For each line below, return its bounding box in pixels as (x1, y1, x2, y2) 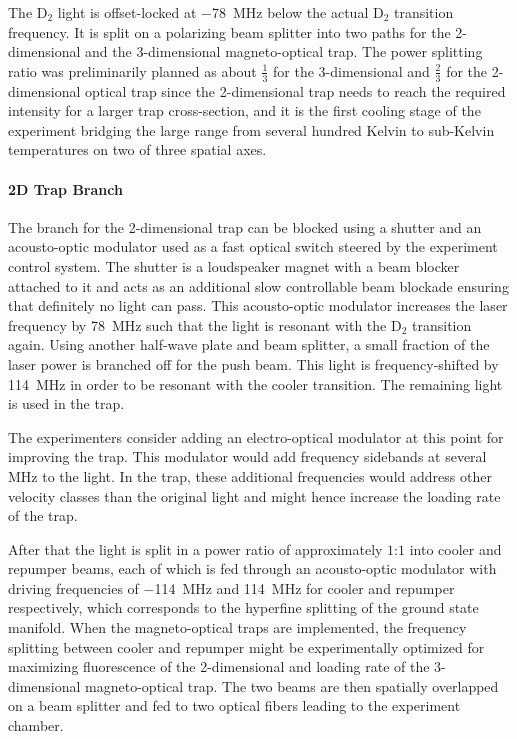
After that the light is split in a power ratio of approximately (8, 538, 383, 559)
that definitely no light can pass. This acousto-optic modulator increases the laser (8, 295, 508, 316)
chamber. (8, 715, 64, 736)
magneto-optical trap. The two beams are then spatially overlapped (85, 675, 499, 696)
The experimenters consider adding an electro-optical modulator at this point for (8, 426, 504, 447)
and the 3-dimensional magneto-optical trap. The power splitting (85, 41, 483, 62)
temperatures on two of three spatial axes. (8, 139, 267, 160)
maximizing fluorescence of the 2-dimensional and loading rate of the (8, 656, 430, 677)
